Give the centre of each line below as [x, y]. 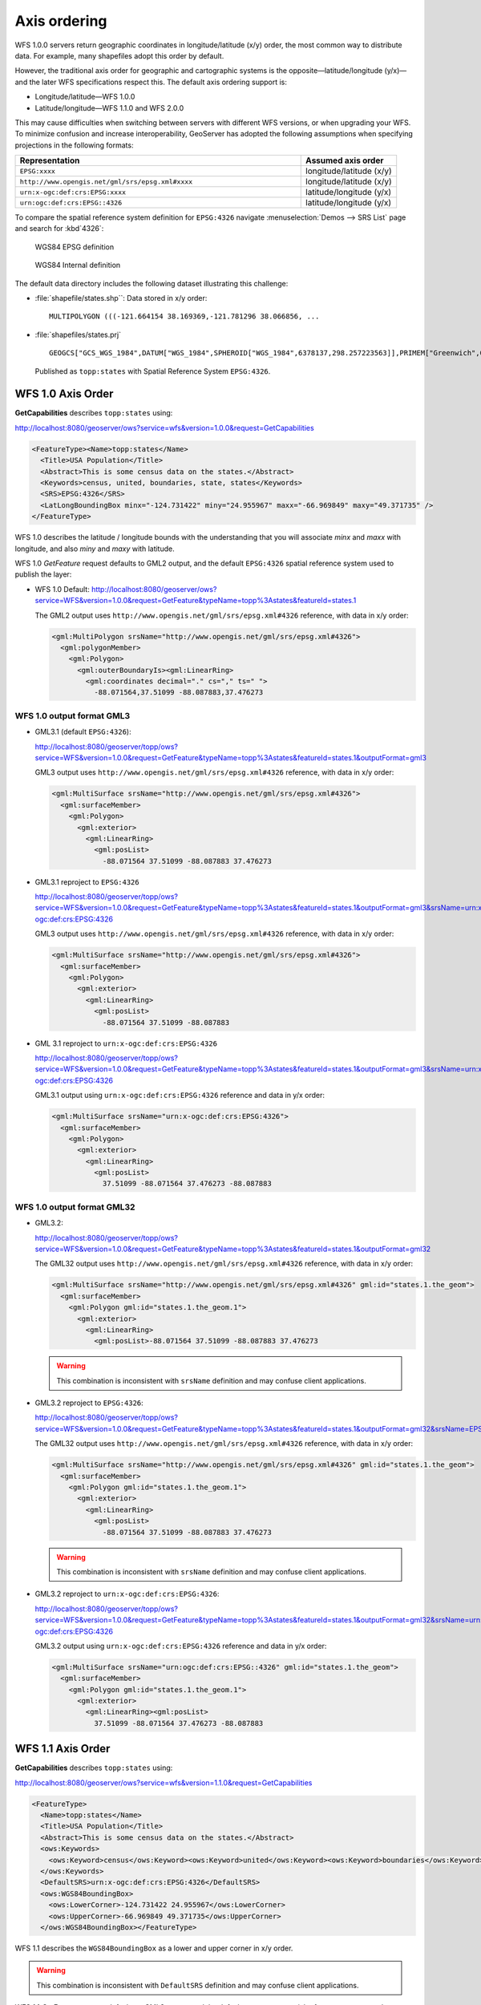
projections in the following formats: [74, 145]
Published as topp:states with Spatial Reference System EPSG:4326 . [153, 371]
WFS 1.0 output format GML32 [75, 1207]
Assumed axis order [345, 160]
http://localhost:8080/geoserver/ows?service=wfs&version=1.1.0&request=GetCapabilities [164, 1782]
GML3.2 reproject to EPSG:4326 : [89, 1403]
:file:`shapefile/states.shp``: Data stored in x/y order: [121, 298]
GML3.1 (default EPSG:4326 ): [83, 732]
